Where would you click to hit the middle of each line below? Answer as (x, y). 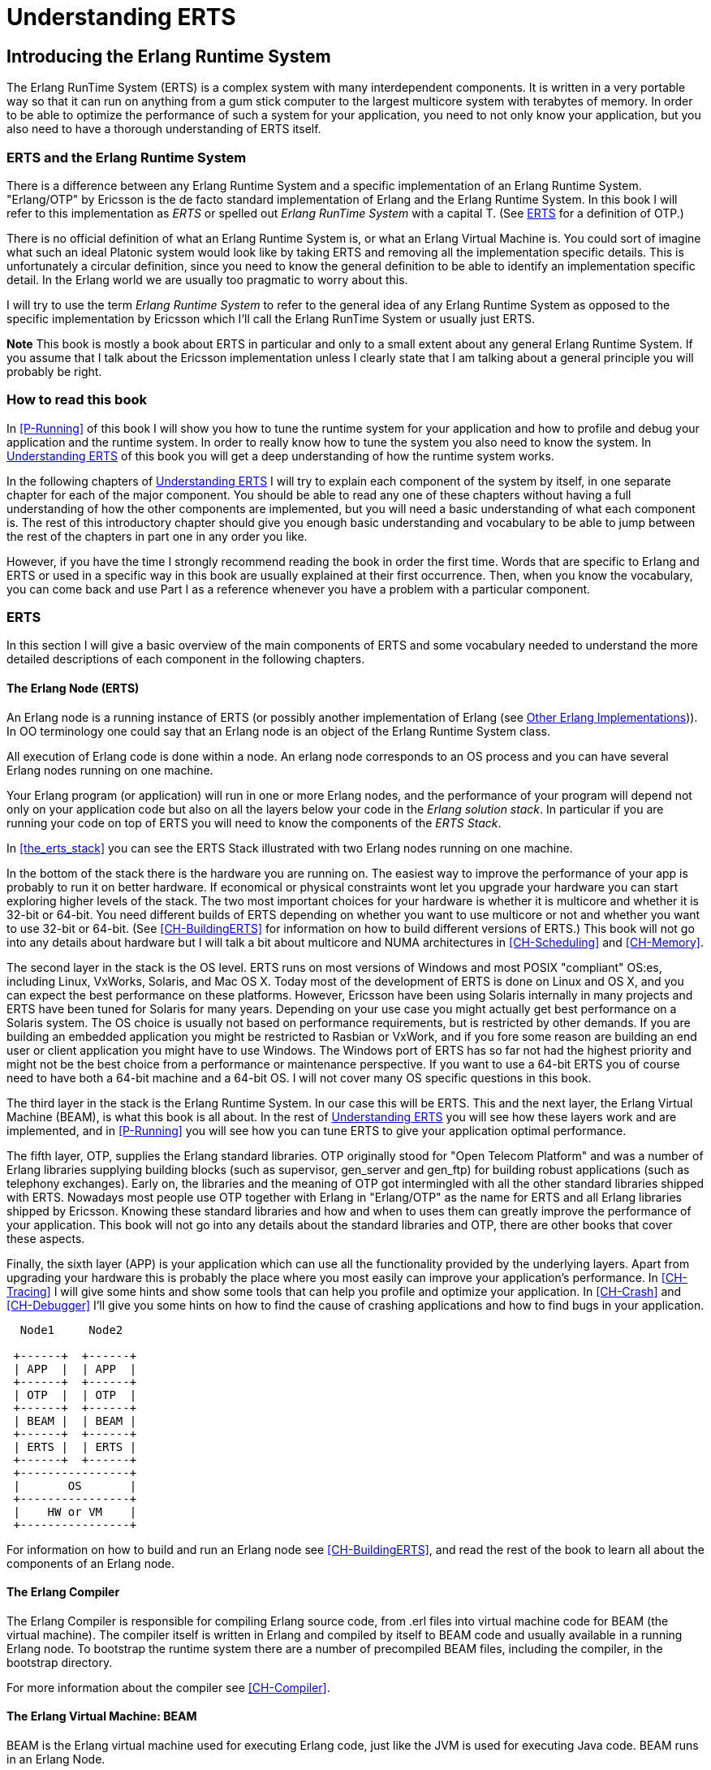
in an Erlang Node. (56, 1759)
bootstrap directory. (60, 1662)
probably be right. (54, 371)
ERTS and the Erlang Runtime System (127, 157)
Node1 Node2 (71, 1330)
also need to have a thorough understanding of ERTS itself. (164, 129)
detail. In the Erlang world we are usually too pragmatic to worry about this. (207, 279)
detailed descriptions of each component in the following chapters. (186, 659)
